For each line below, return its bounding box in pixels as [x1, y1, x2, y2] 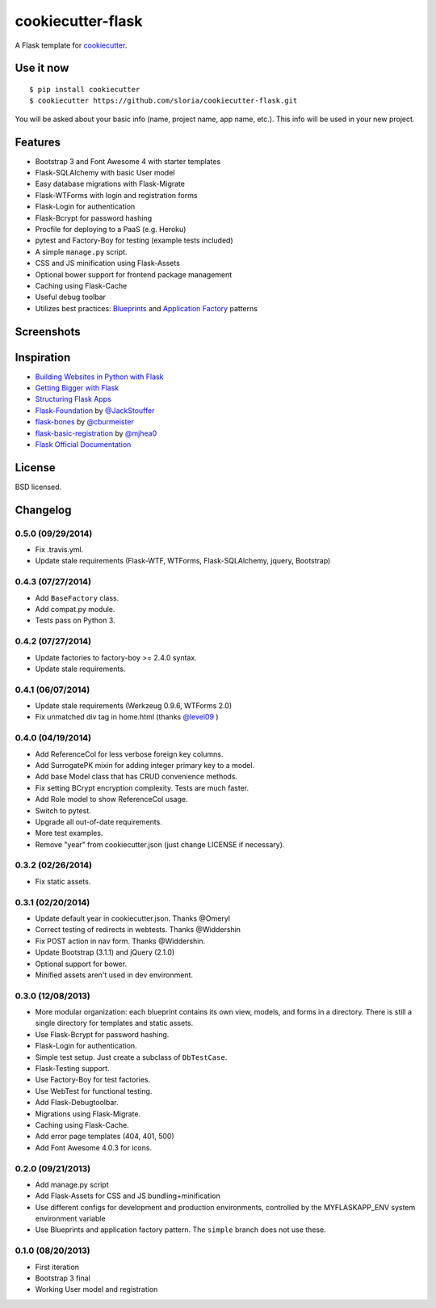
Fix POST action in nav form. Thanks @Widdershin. [35, 936, 206, 946]
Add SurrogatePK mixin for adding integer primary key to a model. [35, 760, 255, 770]
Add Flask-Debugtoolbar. [35, 1098, 119, 1108]
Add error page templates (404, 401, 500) [35, 1132, 175, 1141]
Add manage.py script [35, 1179, 109, 1189]
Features [15, 135, 61, 149]
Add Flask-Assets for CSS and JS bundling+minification [35, 1191, 221, 1200]
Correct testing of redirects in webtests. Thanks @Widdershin [35, 925, 241, 935]
